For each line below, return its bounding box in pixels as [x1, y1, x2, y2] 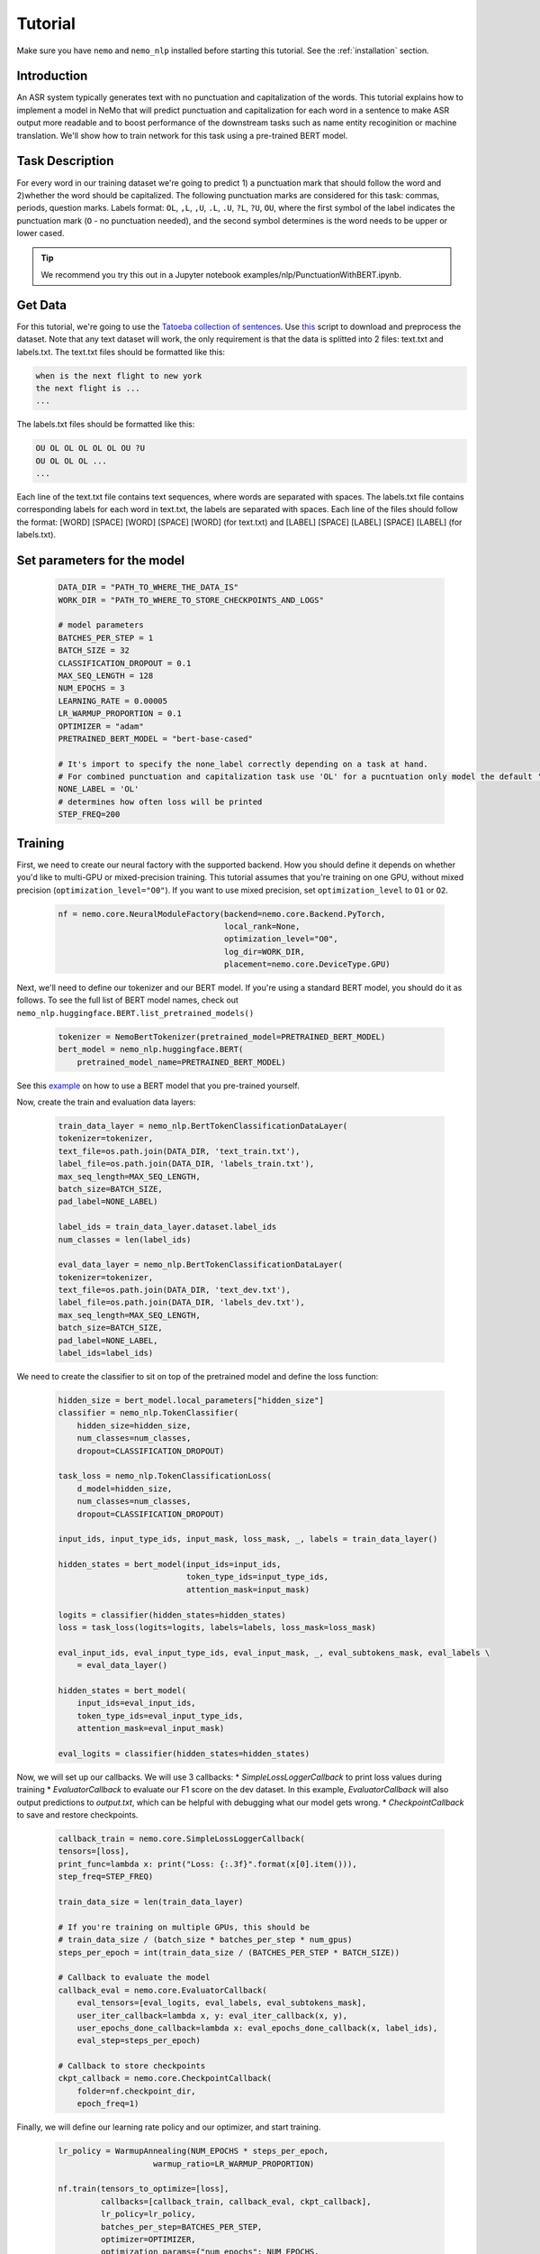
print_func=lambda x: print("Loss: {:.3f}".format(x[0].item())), [58, 1858, 357, 1869]
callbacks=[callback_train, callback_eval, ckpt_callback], [100, 2196, 372, 2206]
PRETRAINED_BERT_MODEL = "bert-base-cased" [58, 733, 254, 744]
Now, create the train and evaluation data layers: [16, 1096, 196, 1107]
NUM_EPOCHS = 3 [58, 683, 125, 693]
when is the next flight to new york [35, 371, 202, 380]
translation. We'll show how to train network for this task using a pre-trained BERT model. [16, 130, 348, 141]
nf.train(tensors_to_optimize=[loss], [58, 2184, 229, 2194]
